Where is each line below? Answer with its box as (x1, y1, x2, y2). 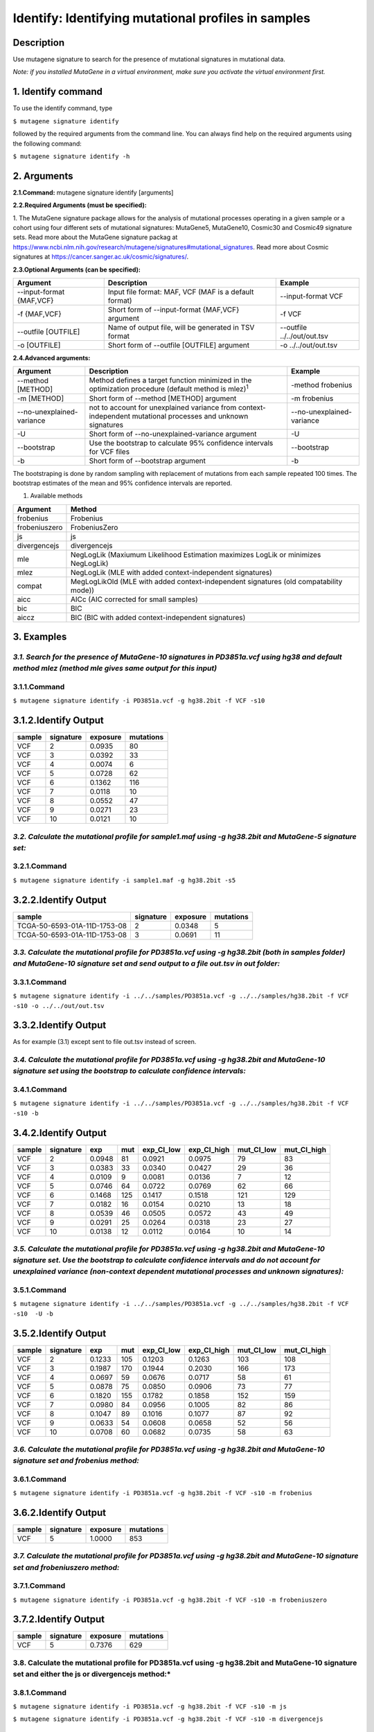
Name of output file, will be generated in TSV (107, 322, 255, 332)
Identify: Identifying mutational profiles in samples (12, 10, 311, 26)
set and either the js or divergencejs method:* (12, 1670, 171, 1679)
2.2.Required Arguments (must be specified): (12, 201, 147, 209)
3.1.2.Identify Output (12, 714, 104, 727)
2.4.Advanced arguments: (12, 353, 91, 362)
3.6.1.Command (12, 1474, 67, 1484)
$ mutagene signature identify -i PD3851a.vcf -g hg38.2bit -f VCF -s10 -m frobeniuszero (12, 1596, 327, 1604)
